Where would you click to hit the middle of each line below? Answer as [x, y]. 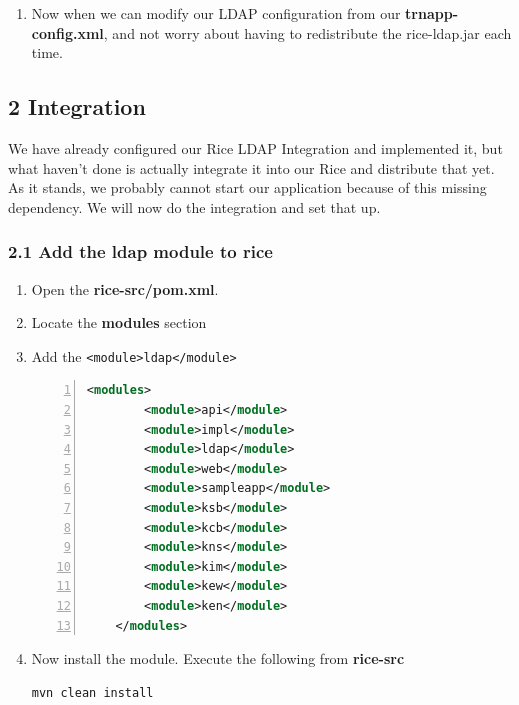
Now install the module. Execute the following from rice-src [218, 658]
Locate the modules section [119, 322]
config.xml [67, 32]
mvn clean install [92, 692]
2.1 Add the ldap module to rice [140, 251]
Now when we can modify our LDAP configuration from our [216, 13]
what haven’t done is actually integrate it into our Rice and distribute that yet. [251, 167]
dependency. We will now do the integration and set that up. [194, 206]
